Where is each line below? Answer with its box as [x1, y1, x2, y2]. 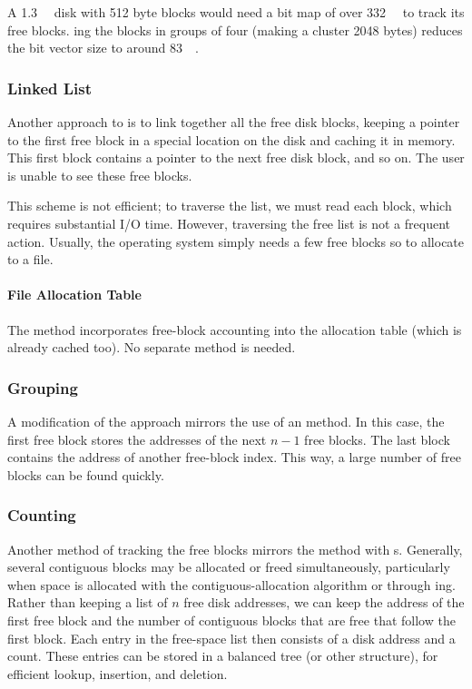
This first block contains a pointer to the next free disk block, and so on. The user [7, 148, 465, 167]
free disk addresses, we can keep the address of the [183, 593, 465, 612]
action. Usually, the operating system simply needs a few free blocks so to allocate [7, 231, 465, 251]
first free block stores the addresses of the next [7, 429, 267, 448]
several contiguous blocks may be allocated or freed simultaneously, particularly [7, 557, 450, 576]
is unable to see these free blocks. [7, 165, 192, 184]
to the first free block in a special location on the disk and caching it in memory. [7, 130, 456, 149]
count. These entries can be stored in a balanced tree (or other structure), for [7, 646, 438, 665]
